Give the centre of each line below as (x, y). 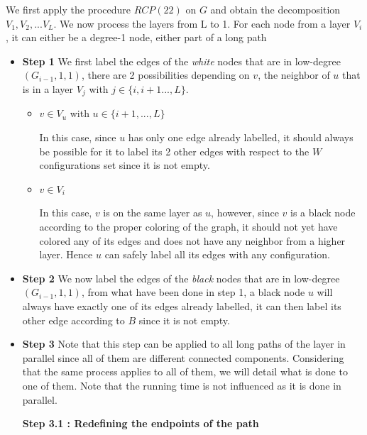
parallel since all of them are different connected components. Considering (183, 357)
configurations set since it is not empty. (125, 165)
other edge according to (73, 320)
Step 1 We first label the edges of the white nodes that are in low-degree (181, 61)
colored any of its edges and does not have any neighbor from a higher (192, 240)
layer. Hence (66, 254)
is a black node (323, 213)
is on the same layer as (153, 213)
